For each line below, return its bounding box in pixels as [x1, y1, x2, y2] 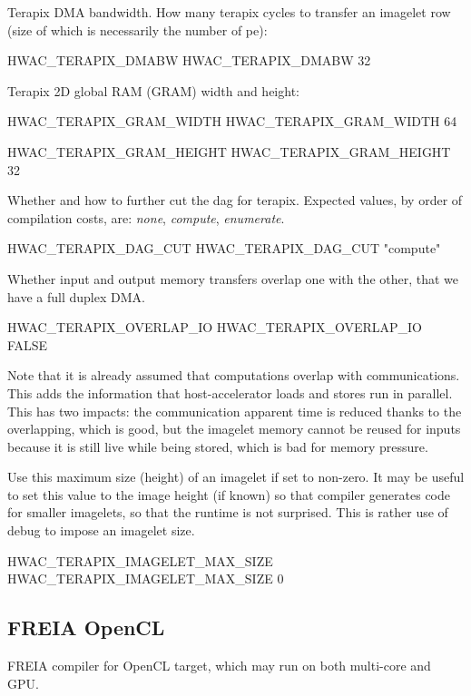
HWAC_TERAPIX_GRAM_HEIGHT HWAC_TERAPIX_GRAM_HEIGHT [7, 142, 451, 161]
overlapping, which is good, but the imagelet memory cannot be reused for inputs [7, 419, 461, 438]
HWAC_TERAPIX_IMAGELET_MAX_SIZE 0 [7, 569, 284, 588]
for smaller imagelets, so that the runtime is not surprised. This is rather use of [7, 503, 448, 522]
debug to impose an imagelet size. [7, 521, 195, 540]
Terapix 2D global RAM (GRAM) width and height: [7, 81, 299, 100]
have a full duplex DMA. [7, 287, 145, 306]
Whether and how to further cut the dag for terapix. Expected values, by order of [7, 191, 463, 210]
